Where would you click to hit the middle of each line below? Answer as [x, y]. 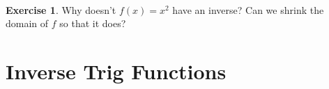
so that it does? [93, 23]
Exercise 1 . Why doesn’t [61, 9]
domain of [27, 23]
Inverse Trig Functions [116, 71]
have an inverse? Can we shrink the [248, 9]
